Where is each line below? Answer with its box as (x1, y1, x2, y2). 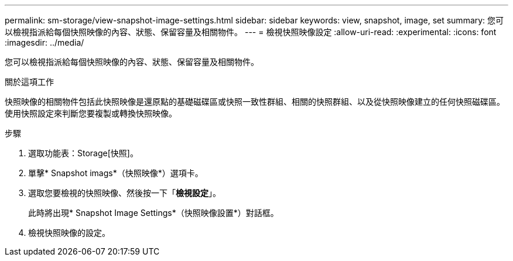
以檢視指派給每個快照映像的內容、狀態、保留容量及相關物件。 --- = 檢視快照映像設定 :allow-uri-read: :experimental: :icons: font (5, 27, 497, 37)
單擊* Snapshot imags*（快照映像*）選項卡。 (28, 168, 203, 178)
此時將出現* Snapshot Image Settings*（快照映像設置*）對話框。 (28, 208, 279, 218)
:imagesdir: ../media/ (5, 37, 84, 47)
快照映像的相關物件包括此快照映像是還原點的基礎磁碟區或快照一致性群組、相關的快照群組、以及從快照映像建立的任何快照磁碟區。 (5, 97, 505, 107)
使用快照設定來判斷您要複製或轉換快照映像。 (5, 108, 177, 118)
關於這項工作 (5, 77, 54, 87)
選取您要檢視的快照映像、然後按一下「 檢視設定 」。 (28, 188, 221, 198)
